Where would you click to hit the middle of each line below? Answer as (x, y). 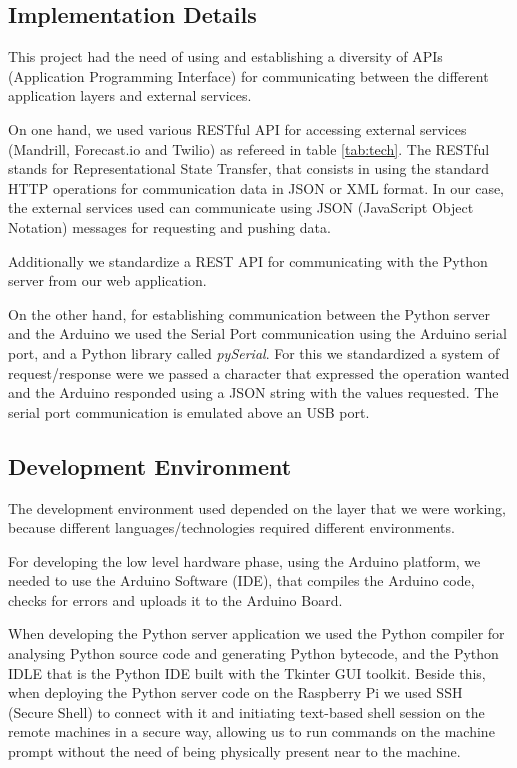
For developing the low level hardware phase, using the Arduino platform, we (244, 560)
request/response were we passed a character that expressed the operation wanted (259, 372)
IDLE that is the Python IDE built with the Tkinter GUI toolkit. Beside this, (247, 672)
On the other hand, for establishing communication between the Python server (249, 313)
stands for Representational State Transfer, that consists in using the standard (248, 168)
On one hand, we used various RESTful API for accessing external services (237, 128)
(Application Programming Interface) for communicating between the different (248, 75)
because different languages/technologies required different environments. (231, 527)
